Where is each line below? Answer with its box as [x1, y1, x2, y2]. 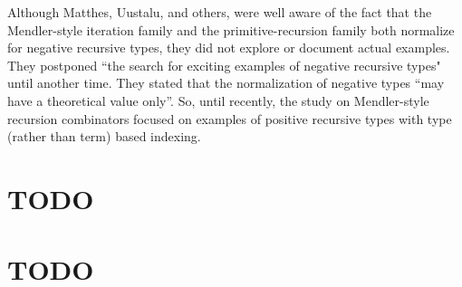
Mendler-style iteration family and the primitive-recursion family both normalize [7, 20, 455, 39]
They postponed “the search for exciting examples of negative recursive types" [7, 55, 441, 74]
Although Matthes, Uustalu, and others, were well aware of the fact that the [7, 3, 432, 21]
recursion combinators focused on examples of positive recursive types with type [7, 109, 452, 128]
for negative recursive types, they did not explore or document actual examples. [7, 38, 450, 57]
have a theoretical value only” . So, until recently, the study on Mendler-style [7, 91, 429, 110]
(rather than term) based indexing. [7, 127, 201, 146]
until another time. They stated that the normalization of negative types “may [7, 73, 445, 92]
